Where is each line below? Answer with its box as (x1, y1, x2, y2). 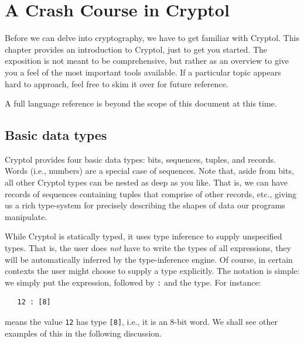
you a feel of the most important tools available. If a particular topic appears (5, 66, 281, 78)
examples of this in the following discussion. (5, 327, 162, 339)
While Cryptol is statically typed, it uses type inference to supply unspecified (5, 230, 282, 242)
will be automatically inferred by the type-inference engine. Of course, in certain (5, 253, 293, 265)
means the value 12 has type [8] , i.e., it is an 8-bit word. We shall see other (5, 315, 278, 328)
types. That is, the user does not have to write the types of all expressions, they (5, 242, 291, 254)
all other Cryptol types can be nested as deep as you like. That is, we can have (5, 176, 288, 188)
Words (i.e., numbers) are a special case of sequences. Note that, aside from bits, (5, 164, 294, 177)
